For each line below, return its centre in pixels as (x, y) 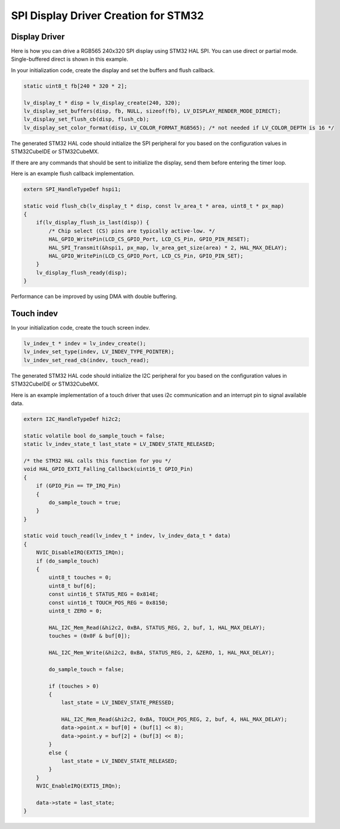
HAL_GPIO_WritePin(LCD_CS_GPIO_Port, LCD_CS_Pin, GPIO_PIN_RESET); (149, 239)
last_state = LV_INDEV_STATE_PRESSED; (118, 703)
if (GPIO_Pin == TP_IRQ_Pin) (79, 486)
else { (58, 753)
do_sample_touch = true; (85, 502)
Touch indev (35, 314)
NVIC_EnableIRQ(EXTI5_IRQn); (79, 786)
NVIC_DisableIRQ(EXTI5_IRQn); (80, 552)
